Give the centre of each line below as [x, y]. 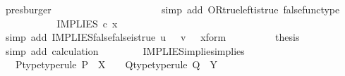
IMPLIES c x [87, 23]
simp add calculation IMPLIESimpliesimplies [125, 50]
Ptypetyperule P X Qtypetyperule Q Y [116, 64]
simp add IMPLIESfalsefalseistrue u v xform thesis [152, 37]
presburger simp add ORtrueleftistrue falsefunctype [172, 9]
